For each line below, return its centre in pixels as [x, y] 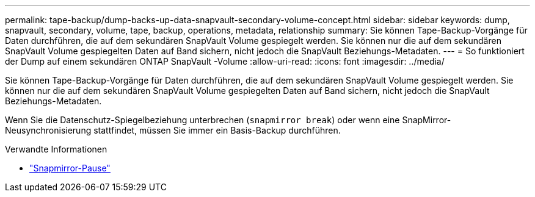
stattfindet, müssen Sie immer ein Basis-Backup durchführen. [217, 130]
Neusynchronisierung [48, 130]
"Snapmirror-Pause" [70, 168]
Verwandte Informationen [56, 149]
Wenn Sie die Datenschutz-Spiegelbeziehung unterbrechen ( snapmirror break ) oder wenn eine [202, 120]
